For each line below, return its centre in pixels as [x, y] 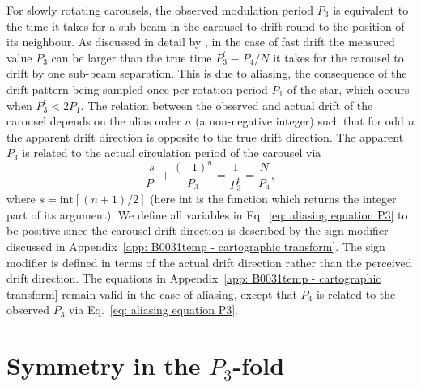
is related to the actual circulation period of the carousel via [172, 153]
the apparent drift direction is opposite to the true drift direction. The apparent [205, 136]
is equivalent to [371, 10]
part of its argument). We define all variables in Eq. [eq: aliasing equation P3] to [207, 214]
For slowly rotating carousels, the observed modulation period [160, 10]
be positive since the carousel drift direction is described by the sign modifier [198, 230]
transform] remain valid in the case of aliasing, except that [152, 293]
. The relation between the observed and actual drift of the [227, 105]
